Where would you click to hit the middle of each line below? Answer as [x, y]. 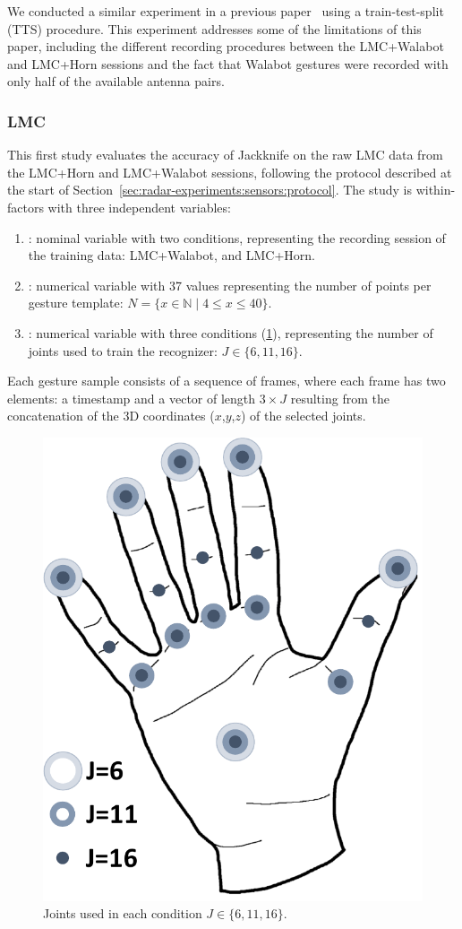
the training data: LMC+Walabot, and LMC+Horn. [172, 255]
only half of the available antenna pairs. [116, 81]
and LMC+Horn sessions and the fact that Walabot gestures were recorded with [228, 63]
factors [26, 207]
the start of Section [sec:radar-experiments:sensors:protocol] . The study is [210, 190]
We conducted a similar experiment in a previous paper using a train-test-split [226, 11]
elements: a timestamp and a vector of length [132, 398]
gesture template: [76, 303]
